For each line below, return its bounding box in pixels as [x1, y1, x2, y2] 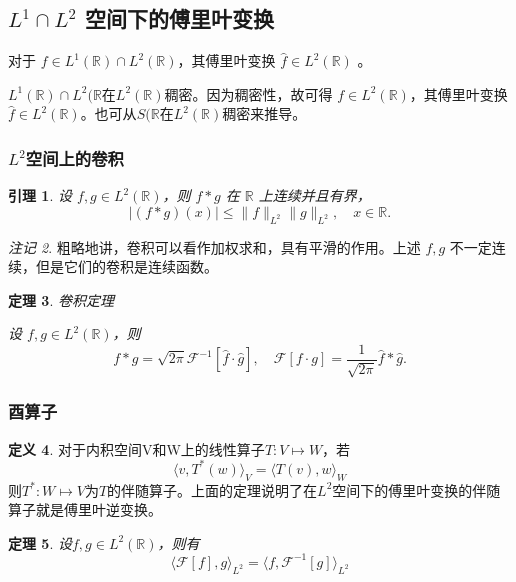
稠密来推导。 [222, 103, 307, 124]
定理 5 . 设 [8, 532, 72, 553]
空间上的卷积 [25, 145, 124, 170]
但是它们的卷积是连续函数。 [35, 256, 218, 277]
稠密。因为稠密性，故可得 [164, 83, 333, 104]
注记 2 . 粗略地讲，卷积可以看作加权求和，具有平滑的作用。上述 [8, 236, 421, 257]
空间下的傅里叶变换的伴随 [332, 479, 501, 500]
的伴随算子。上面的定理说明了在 [107, 479, 318, 500]
